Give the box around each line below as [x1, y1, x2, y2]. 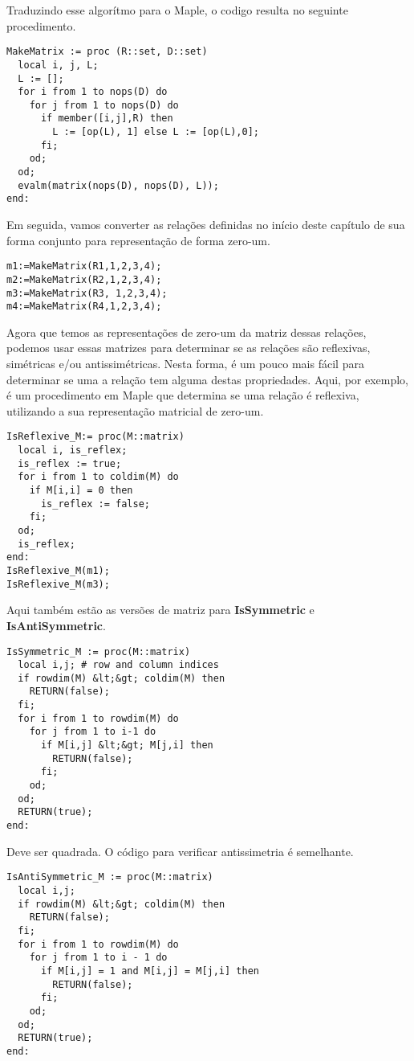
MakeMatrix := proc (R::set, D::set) [6, 46, 208, 58]
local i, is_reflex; [18, 444, 128, 457]
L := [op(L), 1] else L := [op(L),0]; [52, 126, 259, 138]
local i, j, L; [18, 59, 99, 71]
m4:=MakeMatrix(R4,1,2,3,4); [6, 301, 162, 313]
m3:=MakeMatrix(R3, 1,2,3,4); [6, 287, 168, 299]
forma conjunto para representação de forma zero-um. [6, 231, 270, 248]
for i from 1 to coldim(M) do [18, 471, 179, 483]
